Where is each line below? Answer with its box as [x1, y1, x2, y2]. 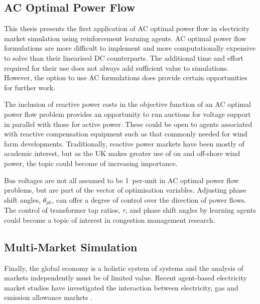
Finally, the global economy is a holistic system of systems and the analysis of [4, 262, 243, 273]
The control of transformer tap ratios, [4, 205, 120, 215]
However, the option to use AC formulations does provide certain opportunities [4, 72, 247, 83]
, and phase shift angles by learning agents [125, 205, 256, 215]
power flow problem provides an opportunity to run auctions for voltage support [4, 108, 251, 119]
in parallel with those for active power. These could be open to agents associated [4, 118, 252, 129]
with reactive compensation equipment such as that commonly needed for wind [4, 128, 247, 139]
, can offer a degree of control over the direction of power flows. [52, 194, 246, 205]
